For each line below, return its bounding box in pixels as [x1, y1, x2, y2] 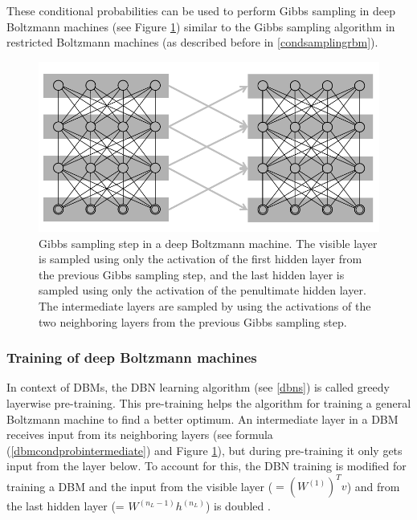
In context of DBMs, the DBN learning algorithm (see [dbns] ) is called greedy [6, 379, 390, 396]
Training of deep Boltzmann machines [6, 347, 257, 368]
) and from [346, 477, 400, 494]
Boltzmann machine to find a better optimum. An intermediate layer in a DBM [6, 410, 399, 427]
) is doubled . [205, 498, 271, 514]
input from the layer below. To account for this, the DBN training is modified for [6, 457, 407, 474]
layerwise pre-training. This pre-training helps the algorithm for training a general [6, 395, 411, 411]
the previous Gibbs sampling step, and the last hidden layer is [39, 266, 345, 282]
